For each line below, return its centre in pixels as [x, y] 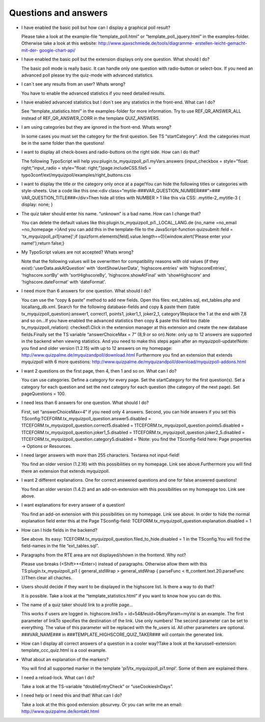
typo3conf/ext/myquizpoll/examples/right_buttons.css [76, 175]
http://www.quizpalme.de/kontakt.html [60, 711]
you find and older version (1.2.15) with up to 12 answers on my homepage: [97, 348]
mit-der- [30, 50]
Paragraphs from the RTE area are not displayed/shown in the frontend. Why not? [104, 555]
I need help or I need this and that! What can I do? [72, 695]
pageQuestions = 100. [44, 394]
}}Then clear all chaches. [47, 578]
